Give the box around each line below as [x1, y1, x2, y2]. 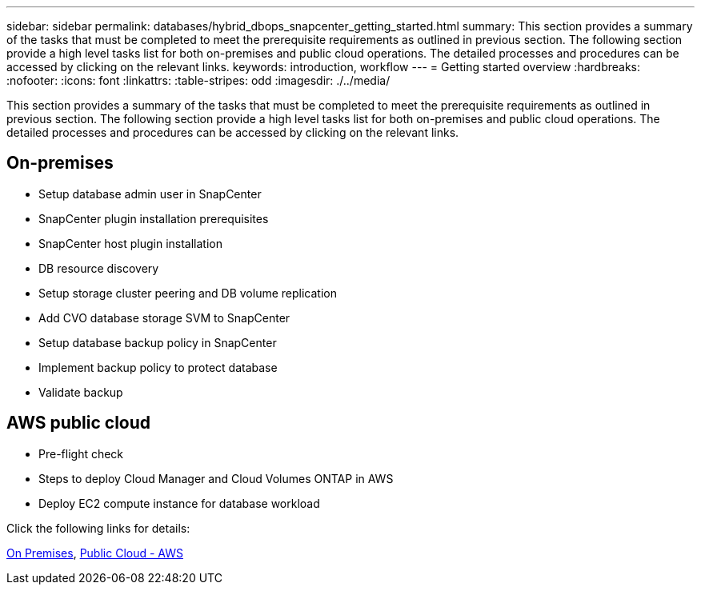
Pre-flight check [38, 446, 124, 461]
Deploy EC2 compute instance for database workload [38, 496, 320, 510]
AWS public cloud [6, 413, 151, 433]
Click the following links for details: [6, 521, 190, 535]
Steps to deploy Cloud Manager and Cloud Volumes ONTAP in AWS [38, 471, 394, 485]
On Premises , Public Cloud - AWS [6, 545, 183, 560]
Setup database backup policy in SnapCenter [38, 335, 277, 349]
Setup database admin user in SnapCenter [38, 186, 262, 201]
